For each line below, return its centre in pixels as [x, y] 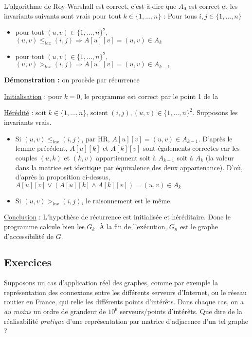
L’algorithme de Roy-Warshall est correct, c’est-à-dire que [90, 6]
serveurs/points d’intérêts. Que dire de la [181, 311]
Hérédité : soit [25, 112]
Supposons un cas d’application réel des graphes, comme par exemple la [111, 283]
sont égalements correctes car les [191, 148]
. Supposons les [215, 112]
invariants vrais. [28, 122]
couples [26, 157]
